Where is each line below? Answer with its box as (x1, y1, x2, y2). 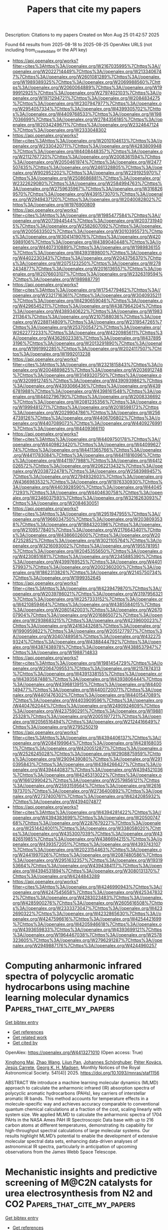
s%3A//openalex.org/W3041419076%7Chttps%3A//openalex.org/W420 (12, 233, 161, 239)
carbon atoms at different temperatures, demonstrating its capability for (5, 1122, 153, 1128)
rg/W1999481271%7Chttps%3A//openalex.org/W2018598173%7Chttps (12, 404, 159, 410)
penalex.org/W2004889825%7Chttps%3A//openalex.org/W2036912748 (12, 367, 162, 373)
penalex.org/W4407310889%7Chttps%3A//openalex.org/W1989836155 (12, 244, 161, 250)
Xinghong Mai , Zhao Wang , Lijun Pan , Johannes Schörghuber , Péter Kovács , (5, 1059, 162, 1065)
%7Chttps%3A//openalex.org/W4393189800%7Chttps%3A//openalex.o (12, 249, 162, 255)
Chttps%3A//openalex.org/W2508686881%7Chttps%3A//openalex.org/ (12, 175, 161, 181)
